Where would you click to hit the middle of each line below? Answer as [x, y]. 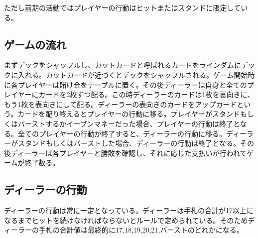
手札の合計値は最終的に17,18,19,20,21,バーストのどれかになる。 [141, 230]
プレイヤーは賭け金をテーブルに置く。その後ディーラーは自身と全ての [132, 84]
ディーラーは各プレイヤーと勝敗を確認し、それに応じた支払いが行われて [129, 153]
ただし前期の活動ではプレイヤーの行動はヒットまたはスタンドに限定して [123, 7]
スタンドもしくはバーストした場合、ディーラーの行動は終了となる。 [129, 143]
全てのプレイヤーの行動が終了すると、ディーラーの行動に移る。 [122, 133]
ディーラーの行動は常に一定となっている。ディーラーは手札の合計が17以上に [129, 210]
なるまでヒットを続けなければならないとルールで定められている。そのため [126, 220]
